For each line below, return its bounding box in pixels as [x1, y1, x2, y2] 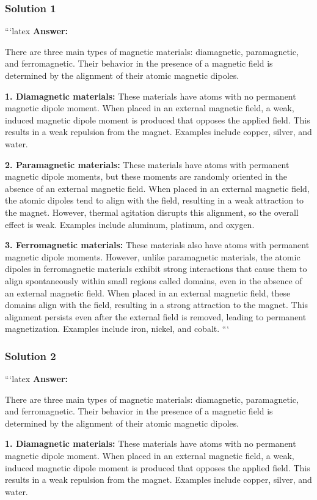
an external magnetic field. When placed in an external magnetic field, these [5, 286, 291, 299]
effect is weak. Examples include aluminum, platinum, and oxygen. [5, 218, 255, 230]
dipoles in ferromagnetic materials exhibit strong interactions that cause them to [5, 262, 307, 275]
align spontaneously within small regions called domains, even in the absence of [5, 274, 302, 287]
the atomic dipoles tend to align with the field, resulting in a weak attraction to [5, 194, 304, 207]
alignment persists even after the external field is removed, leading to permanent [5, 310, 307, 323]
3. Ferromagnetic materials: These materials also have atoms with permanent [5, 238, 310, 251]
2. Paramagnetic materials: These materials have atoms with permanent [5, 158, 290, 171]
